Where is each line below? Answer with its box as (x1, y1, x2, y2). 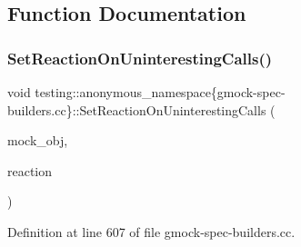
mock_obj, (7, 131, 68, 150)
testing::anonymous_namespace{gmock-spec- (35, 83, 286, 101)
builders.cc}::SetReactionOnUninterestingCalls (7, 100, 266, 119)
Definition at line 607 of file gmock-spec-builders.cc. (7, 222, 296, 241)
